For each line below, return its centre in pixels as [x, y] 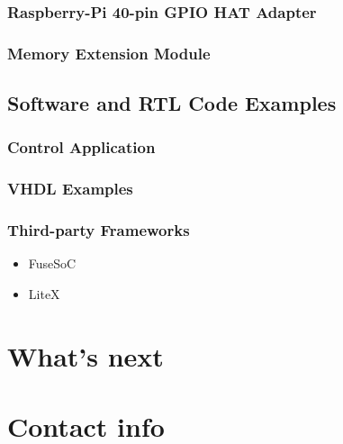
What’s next [86, 355]
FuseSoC [52, 263]
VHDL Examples [70, 189]
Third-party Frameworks [99, 230]
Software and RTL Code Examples [172, 103]
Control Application [81, 147]
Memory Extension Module [109, 53]
